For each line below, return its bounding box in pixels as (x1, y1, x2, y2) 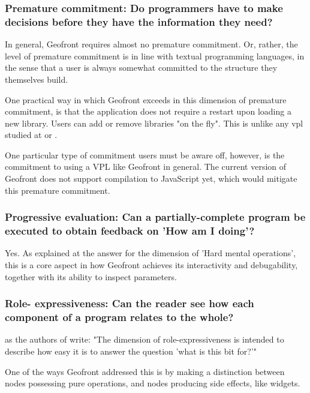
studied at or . (5, 128, 58, 141)
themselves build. (5, 73, 68, 85)
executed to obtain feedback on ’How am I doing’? (5, 223, 255, 238)
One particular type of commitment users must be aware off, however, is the (5, 148, 285, 161)
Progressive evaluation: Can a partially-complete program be (5, 209, 306, 224)
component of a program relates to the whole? (5, 310, 234, 325)
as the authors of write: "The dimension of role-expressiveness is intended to (5, 333, 284, 346)
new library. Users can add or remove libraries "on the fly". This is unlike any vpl (5, 116, 303, 129)
